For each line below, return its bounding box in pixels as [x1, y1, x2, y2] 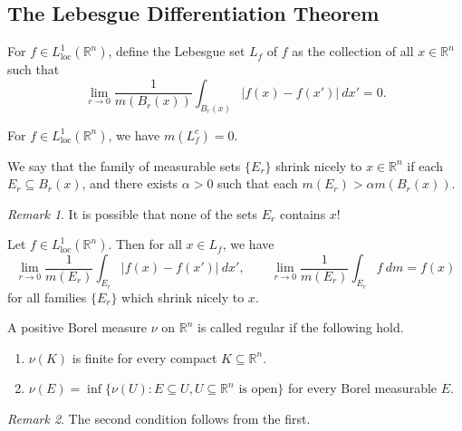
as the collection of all [292, 42, 414, 61]
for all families [7, 287, 87, 306]
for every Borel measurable [287, 378, 438, 397]
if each [407, 156, 443, 175]
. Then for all [108, 235, 182, 254]
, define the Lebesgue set [108, 42, 245, 61]
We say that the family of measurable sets [7, 156, 241, 175]
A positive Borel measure [7, 318, 148, 337]
